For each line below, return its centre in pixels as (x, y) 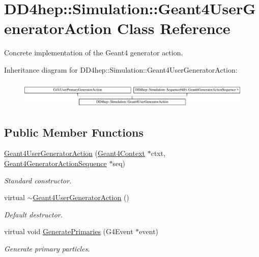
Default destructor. (34, 214)
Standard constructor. (38, 180)
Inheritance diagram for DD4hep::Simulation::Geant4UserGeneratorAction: (121, 69)
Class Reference (174, 28)
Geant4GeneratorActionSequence (55, 163)
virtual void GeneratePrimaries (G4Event (69, 231)
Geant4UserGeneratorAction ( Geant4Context (75, 153)
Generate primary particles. (47, 248)
